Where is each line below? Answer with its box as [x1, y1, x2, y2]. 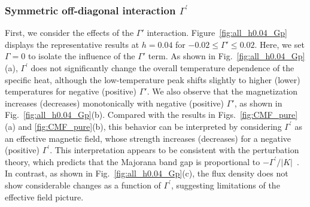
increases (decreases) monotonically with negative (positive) [5, 96, 224, 109]
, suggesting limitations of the [171, 178, 280, 191]
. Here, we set [254, 38, 305, 50]
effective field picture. [5, 190, 84, 203]
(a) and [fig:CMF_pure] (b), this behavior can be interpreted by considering [5, 120, 282, 132]
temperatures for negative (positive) [5, 85, 136, 98]
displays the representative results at [5, 38, 139, 50]
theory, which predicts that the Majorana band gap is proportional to [5, 155, 260, 168]
